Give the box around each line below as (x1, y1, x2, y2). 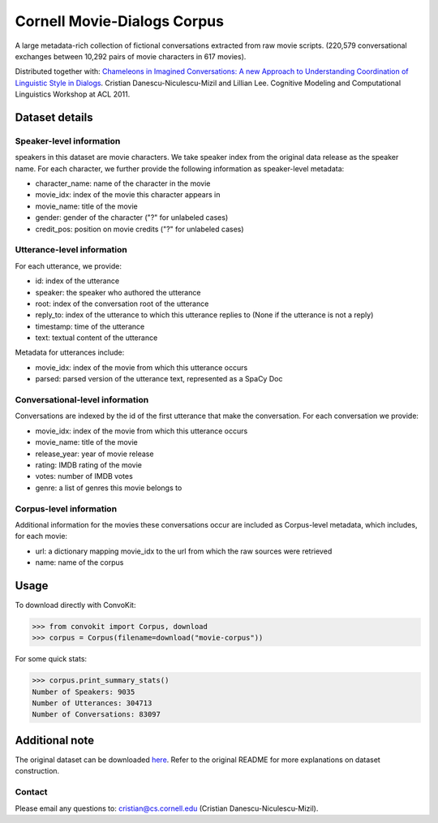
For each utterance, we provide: (15, 261, 122, 271)
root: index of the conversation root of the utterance (35, 299, 209, 308)
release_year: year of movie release (35, 449, 154, 459)
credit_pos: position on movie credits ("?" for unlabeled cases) (35, 224, 244, 234)
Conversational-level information (15, 394, 149, 406)
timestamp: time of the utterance (35, 321, 145, 331)
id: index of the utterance (35, 276, 120, 286)
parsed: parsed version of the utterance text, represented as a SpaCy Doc (35, 374, 283, 384)
